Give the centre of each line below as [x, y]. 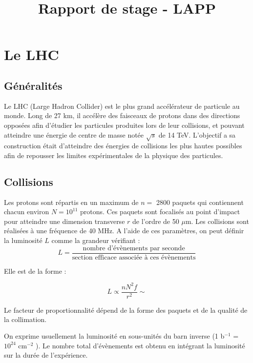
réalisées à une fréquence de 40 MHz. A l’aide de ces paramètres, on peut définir [124, 231]
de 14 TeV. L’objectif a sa [197, 134]
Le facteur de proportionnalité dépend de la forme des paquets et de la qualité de [126, 310]
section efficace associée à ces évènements [134, 257]
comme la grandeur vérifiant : [96, 240]
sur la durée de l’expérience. [46, 355]
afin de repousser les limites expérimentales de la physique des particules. [114, 155]
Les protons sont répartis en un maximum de [71, 202]
